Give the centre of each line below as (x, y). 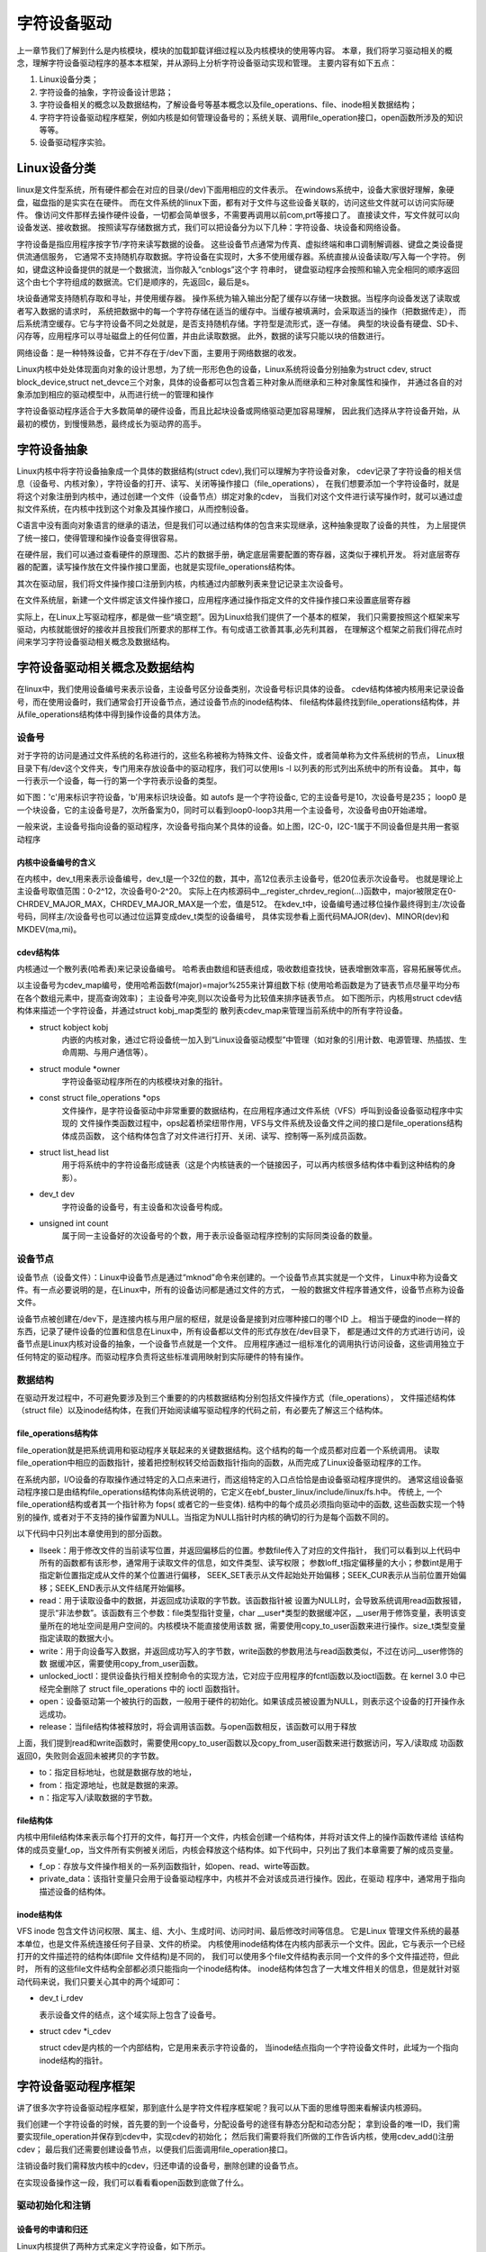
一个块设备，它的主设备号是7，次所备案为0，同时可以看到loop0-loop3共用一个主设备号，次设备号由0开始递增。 (224, 810)
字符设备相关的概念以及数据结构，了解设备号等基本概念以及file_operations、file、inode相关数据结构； (228, 104)
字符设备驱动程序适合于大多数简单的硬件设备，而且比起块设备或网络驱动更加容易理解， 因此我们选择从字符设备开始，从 (238, 411)
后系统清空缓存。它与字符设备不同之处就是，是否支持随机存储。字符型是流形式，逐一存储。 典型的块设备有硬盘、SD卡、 (240, 323)
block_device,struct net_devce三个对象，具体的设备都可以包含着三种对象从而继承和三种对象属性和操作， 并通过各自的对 (239, 382)
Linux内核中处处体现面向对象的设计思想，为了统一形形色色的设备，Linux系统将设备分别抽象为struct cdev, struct (224, 369)
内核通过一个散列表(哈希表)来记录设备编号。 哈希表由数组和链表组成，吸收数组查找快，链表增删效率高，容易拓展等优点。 (242, 968)
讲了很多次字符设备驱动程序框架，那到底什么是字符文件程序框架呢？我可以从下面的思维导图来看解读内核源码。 (221, 2107)
